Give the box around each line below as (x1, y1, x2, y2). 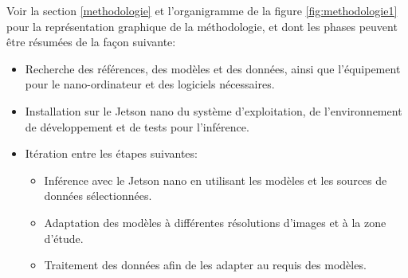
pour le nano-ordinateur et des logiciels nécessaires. (25, 76, 275, 92)
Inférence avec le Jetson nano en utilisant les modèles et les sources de (44, 171, 387, 188)
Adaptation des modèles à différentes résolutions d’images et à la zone (44, 213, 386, 230)
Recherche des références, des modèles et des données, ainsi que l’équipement (25, 60, 401, 76)
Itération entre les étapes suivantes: (25, 145, 198, 162)
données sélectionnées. (44, 187, 152, 204)
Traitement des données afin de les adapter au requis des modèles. (44, 256, 367, 273)
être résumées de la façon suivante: (6, 33, 176, 50)
